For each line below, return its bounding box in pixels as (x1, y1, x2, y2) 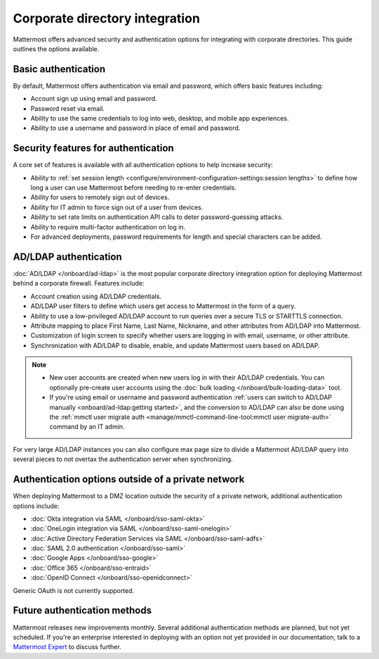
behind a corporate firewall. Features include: (13, 279, 145, 288)
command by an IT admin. (49, 422, 125, 431)
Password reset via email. (30, 104, 105, 112)
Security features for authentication (13, 142, 175, 154)
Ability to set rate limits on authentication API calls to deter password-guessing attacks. (30, 213, 284, 221)
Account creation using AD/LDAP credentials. (30, 292, 161, 300)
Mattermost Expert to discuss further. (13, 643, 122, 651)
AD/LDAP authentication (13, 251, 122, 262)
